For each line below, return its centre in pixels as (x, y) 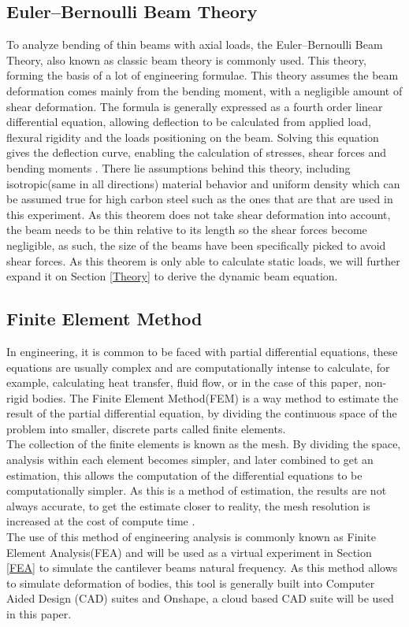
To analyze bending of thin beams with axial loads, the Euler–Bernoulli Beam (195, 45)
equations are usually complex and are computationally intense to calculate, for (198, 367)
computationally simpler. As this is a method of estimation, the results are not (197, 490)
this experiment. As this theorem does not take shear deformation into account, (199, 214)
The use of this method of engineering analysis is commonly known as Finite (191, 537)
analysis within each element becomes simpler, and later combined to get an (190, 460)
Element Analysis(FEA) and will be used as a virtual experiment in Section (189, 552)
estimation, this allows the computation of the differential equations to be (184, 475)
